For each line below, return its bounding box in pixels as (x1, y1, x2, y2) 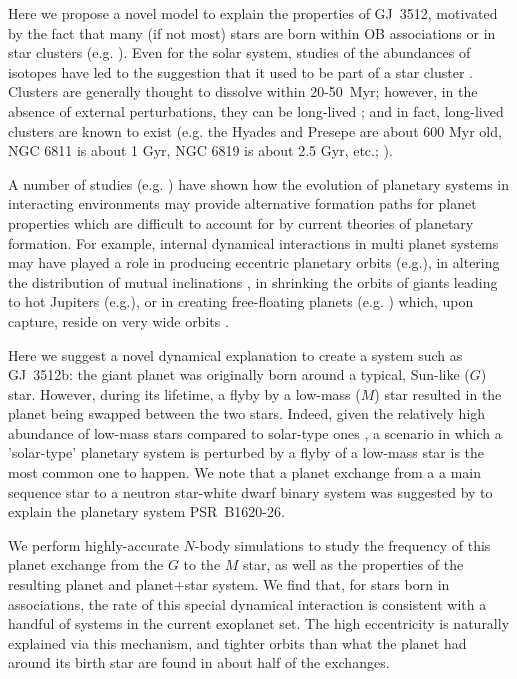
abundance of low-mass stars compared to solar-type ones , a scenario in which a (8, 422, 502, 443)
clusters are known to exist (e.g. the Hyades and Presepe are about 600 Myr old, (8, 120, 502, 141)
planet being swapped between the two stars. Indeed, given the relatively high (8, 403, 486, 424)
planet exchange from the (8, 554, 164, 575)
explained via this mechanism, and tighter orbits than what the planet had (8, 632, 467, 653)
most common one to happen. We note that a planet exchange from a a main (8, 462, 481, 483)
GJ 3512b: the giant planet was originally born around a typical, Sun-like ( (8, 364, 470, 385)
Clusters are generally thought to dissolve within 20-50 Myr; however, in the (8, 81, 478, 102)
